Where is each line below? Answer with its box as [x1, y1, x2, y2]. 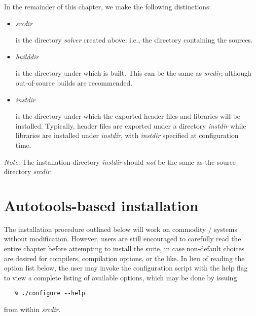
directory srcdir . [4, 166, 52, 177]
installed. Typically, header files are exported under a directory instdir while [15, 120, 246, 131]
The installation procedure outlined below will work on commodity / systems [4, 224, 237, 234]
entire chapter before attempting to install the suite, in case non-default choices [4, 243, 245, 254]
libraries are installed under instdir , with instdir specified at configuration [15, 130, 239, 140]
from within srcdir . [4, 304, 61, 315]
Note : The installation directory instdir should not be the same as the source [4, 156, 236, 167]
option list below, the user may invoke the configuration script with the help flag [4, 263, 248, 273]
